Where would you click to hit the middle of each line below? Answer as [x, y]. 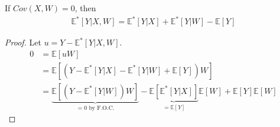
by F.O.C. [102, 108]
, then [85, 8]
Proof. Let [23, 42]
